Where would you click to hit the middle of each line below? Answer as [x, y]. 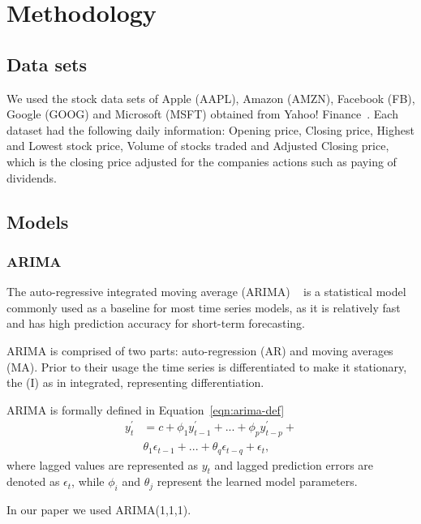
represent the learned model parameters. [257, 481]
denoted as [33, 481]
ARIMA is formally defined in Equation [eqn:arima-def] [146, 409]
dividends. [32, 177]
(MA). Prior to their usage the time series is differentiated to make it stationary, [207, 366]
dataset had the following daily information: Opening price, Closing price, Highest [210, 129]
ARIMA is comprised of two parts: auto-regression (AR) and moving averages [200, 350]
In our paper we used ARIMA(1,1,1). [99, 510]
